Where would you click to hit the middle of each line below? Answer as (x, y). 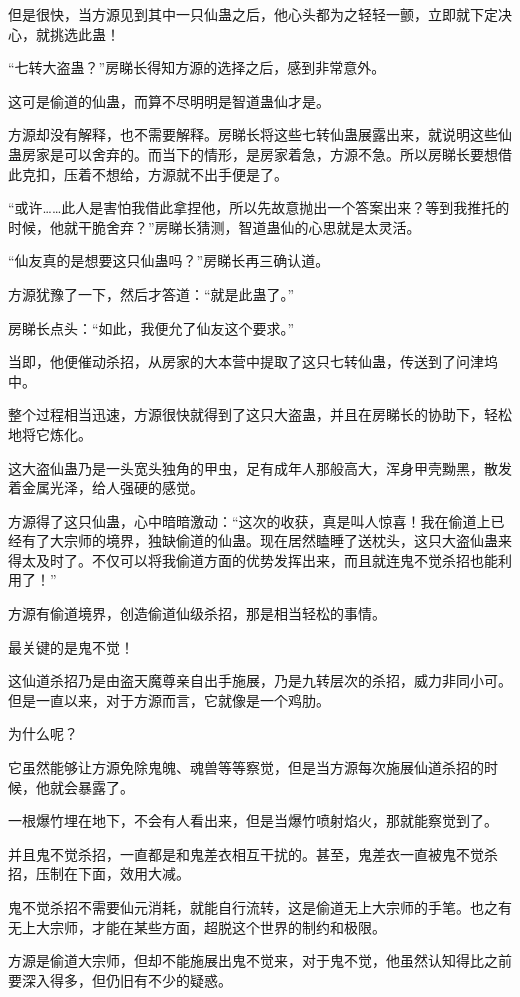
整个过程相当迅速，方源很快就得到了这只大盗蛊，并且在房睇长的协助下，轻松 (260, 414)
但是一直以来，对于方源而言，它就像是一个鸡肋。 (169, 699)
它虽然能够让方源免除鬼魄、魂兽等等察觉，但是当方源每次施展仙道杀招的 (246, 767)
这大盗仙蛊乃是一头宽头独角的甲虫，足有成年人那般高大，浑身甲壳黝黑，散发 (260, 467)
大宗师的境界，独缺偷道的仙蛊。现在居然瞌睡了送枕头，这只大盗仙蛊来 (280, 540)
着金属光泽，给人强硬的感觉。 (106, 487)
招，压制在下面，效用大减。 (99, 873)
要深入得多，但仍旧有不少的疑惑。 (120, 979)
